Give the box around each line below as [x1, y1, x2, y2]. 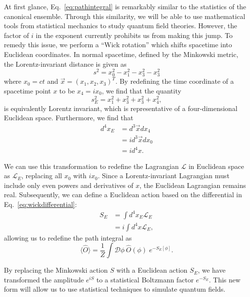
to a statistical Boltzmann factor [96, 274, 194, 284]
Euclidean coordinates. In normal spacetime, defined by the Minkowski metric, [4, 49, 238, 59]
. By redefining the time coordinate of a [115, 76, 234, 86]
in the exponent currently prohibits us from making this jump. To [36, 30, 233, 40]
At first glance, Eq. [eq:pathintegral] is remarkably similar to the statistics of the [4, 1, 247, 11]
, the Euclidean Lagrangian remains [139, 180, 246, 190]
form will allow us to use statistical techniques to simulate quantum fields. [4, 284, 226, 294]
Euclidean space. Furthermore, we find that [4, 112, 134, 123]
